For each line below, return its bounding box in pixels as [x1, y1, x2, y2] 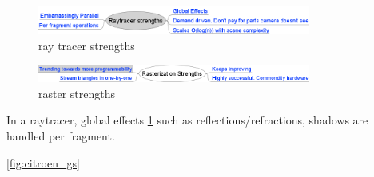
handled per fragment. [6, 128, 115, 144]
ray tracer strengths [38, 37, 135, 53]
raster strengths [38, 85, 116, 101]
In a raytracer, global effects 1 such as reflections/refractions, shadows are [6, 112, 368, 128]
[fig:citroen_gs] [6, 154, 80, 171]
